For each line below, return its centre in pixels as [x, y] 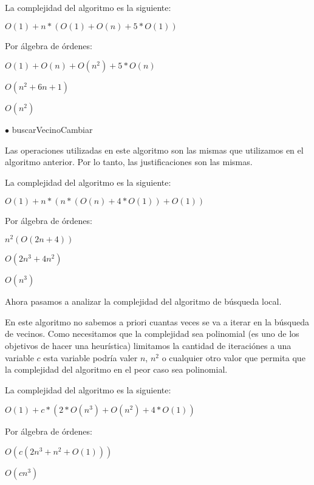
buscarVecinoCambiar [52, 130]
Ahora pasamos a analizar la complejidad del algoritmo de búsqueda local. [143, 301]
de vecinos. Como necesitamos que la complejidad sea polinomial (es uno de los [152, 334]
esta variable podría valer [90, 357]
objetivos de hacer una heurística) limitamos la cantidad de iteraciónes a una [148, 346]
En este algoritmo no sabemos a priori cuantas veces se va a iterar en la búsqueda [157, 321]
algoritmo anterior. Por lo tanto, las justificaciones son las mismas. [129, 162]
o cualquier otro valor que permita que [234, 357]
